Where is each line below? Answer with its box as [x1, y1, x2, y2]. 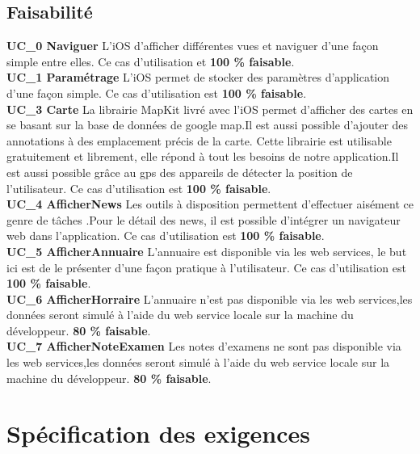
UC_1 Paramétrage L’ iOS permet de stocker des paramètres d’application [6, 69, 390, 86]
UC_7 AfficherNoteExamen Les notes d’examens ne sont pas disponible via [6, 338, 401, 355]
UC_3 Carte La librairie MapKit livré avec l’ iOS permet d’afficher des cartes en [6, 100, 414, 117]
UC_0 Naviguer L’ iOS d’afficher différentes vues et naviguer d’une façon [6, 37, 379, 54]
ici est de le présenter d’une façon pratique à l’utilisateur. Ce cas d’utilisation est [6, 259, 406, 275]
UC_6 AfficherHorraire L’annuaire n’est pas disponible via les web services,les [6, 290, 413, 307]
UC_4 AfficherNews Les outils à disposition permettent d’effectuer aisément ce [6, 195, 414, 212]
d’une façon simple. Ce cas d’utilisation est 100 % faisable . [6, 84, 307, 101]
